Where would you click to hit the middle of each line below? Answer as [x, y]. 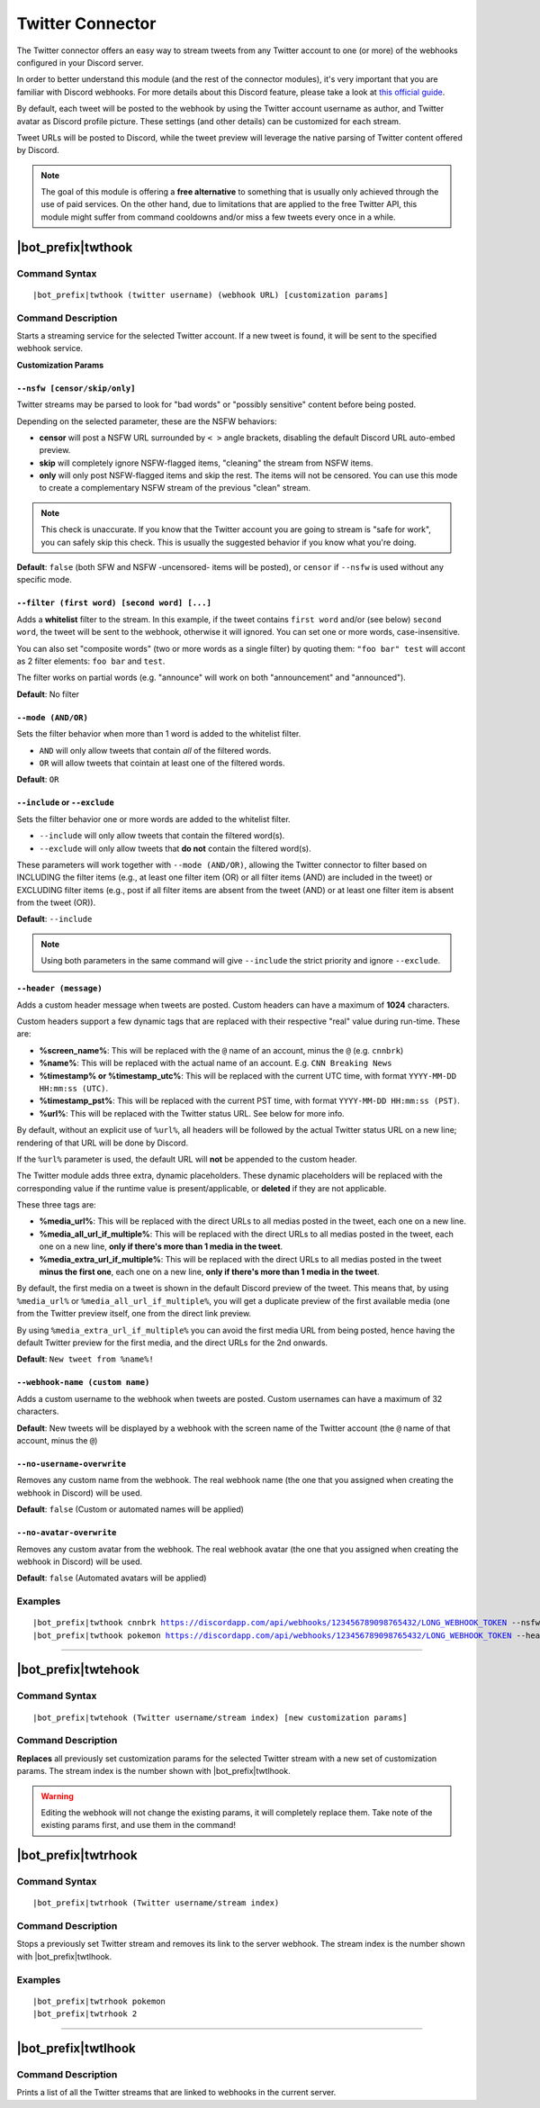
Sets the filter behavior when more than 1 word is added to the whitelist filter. [159, 734]
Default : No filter [48, 694]
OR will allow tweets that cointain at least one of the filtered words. [162, 763]
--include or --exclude [65, 802]
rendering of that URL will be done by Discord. [103, 1143]
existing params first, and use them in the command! [138, 1825]
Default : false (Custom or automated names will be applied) [130, 1509]
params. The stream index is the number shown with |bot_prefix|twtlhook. [154, 1771]
